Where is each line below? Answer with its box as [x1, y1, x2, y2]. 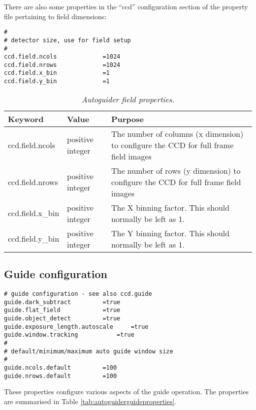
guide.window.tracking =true [4, 331, 134, 339]
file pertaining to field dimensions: [4, 11, 107, 21]
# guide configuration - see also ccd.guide [4, 290, 152, 297]
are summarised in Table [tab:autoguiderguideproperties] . [4, 396, 177, 406]
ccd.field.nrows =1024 [4, 61, 121, 68]
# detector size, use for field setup [4, 36, 131, 44]
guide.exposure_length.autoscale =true [4, 323, 149, 330]
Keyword [8, 113, 44, 125]
